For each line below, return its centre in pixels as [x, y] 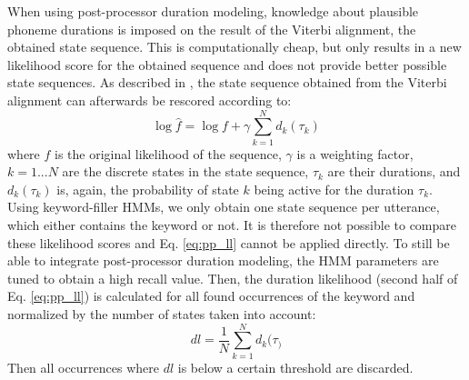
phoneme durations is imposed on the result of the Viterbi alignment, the [212, 29]
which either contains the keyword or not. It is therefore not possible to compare [232, 225]
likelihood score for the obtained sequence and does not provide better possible [227, 64]
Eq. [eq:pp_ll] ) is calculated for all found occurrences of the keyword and [211, 296]
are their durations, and [394, 171]
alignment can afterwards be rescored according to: [150, 100]
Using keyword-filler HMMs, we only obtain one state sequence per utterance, [224, 207]
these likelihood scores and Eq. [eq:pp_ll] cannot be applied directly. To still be [229, 242]
